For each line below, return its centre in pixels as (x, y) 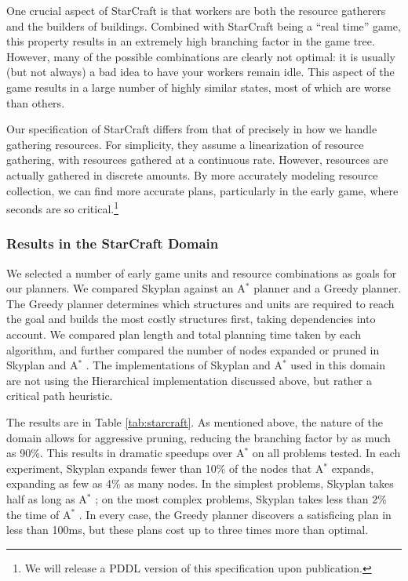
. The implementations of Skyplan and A (184, 365)
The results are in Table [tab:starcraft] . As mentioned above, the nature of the (195, 421)
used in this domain (338, 365)
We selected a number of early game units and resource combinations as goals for (202, 272)
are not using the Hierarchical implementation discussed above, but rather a (189, 380)
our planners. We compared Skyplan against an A (126, 288)
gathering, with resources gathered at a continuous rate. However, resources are (197, 160)
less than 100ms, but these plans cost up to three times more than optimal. (188, 530)
